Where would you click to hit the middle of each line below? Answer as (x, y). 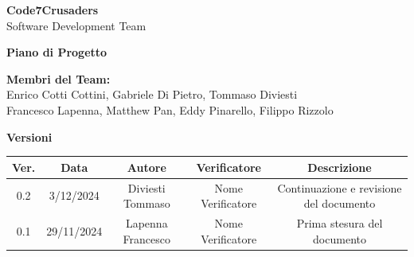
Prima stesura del (340, 222)
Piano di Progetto (57, 52)
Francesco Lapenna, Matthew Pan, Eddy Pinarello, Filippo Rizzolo (170, 109)
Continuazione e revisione (340, 187)
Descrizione (340, 167)
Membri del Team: (59, 78)
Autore (146, 167)
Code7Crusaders (53, 10)
